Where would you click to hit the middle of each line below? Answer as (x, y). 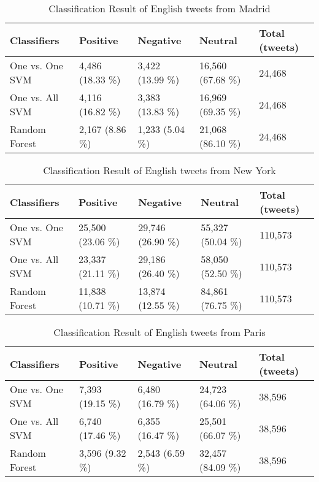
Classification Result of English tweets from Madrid (159, 8)
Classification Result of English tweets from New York (159, 170)
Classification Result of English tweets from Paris (159, 332)
